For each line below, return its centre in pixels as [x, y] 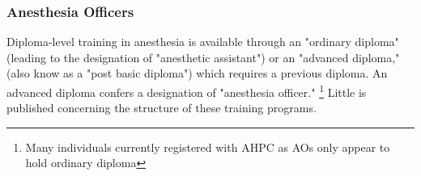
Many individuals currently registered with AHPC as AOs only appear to [208, 147]
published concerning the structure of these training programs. [162, 108]
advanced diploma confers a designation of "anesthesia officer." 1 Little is [187, 91]
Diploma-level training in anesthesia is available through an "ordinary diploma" [203, 42]
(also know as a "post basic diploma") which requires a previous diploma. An [197, 73]
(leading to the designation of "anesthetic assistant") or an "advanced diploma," [203, 57]
